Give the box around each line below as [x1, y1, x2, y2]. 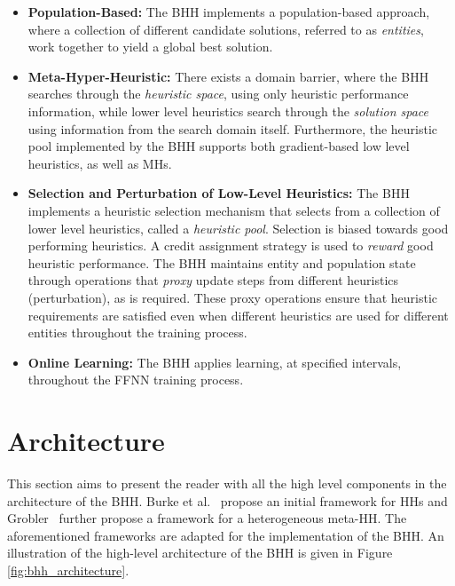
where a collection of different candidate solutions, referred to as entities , [27, 20, 424, 38]
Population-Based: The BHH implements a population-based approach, [27, 3, 430, 20]
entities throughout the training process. [27, 323, 247, 342]
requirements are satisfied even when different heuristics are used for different [27, 305, 449, 324]
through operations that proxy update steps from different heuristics [27, 271, 399, 289]
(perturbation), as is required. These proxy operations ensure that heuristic [27, 288, 438, 306]
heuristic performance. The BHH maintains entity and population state [27, 253, 416, 272]
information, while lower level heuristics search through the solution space [27, 101, 429, 120]
